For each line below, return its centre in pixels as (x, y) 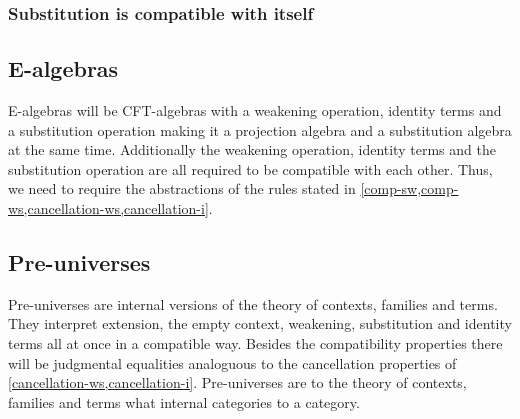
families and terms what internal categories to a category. (184, 401)
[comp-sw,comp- (409, 188)
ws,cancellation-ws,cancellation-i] (108, 208)
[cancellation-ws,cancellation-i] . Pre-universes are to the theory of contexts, (237, 382)
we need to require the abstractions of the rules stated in (182, 188)
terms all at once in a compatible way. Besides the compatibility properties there (255, 343)
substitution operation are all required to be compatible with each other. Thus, (250, 168)
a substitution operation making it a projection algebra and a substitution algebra (260, 129)
